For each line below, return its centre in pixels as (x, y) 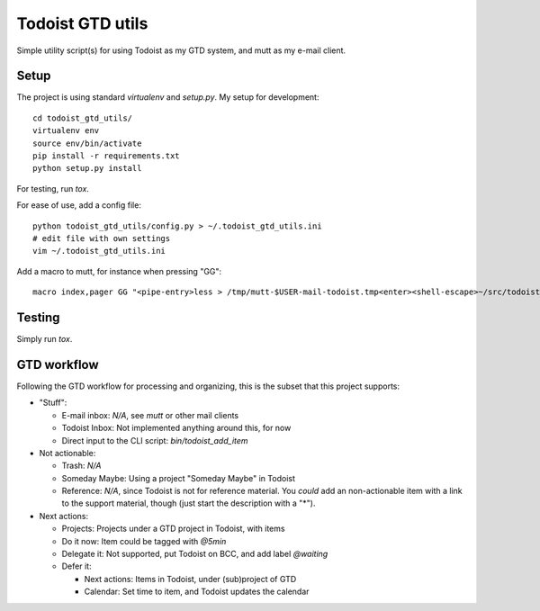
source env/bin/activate (87, 143)
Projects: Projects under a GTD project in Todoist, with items (173, 529)
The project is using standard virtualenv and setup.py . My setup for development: (168, 97)
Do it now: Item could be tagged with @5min (144, 541)
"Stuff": (53, 403)
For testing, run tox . (53, 188)
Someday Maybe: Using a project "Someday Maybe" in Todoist (179, 478)
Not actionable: (67, 453)
